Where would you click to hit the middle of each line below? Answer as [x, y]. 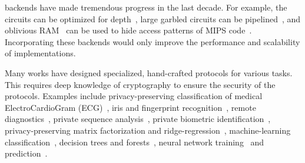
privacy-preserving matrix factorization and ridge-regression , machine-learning [148, 130]
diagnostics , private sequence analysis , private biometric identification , [138, 119]
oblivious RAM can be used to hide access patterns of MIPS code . [128, 30]
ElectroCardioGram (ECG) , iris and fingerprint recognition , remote [130, 107]
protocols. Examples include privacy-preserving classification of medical [134, 96]
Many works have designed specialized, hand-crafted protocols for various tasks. [149, 72]
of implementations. [40, 53]
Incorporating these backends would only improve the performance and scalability [152, 41]
